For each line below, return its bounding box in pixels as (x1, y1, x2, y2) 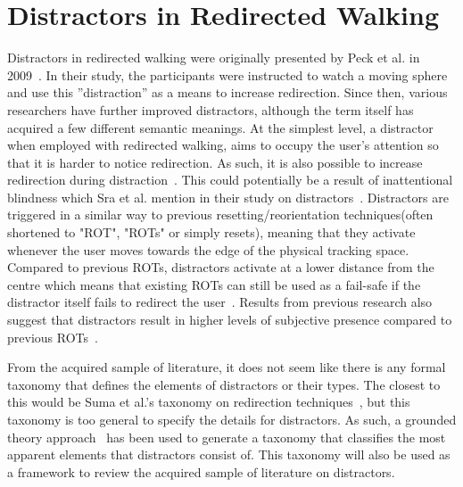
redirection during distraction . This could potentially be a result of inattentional (7, 170, 453, 189)
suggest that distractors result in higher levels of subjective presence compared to (7, 310, 452, 329)
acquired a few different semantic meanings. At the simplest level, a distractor (7, 118, 434, 136)
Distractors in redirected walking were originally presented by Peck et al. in (7, 48, 420, 67)
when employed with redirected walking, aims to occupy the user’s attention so (7, 136, 439, 154)
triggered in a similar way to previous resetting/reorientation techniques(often (7, 205, 434, 224)
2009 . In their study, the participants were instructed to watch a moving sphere (7, 65, 448, 84)
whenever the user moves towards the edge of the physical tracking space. (7, 240, 409, 259)
